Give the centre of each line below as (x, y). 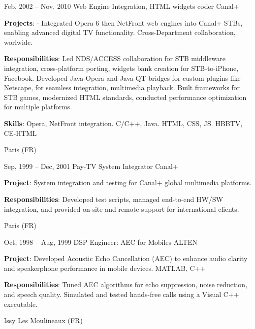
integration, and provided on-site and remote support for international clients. (122, 209)
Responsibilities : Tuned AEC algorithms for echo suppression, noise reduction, (126, 284)
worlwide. (18, 42)
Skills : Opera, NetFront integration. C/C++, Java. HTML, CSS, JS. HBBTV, (123, 123)
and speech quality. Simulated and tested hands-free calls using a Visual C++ (122, 294)
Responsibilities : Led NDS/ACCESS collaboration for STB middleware (115, 58)
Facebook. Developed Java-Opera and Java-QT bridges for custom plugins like (122, 78)
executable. (21, 304)
